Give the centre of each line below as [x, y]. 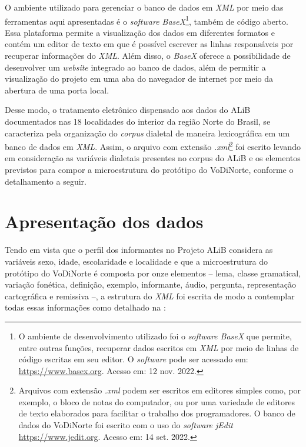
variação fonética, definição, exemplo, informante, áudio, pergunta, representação [150, 284]
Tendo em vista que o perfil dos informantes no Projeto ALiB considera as [139, 250]
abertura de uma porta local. [57, 90]
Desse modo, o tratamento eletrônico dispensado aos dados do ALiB [128, 110]
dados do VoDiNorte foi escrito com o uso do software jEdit [126, 425]
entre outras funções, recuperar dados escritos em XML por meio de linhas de [159, 347]
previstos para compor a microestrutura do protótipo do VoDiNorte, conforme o [149, 170]
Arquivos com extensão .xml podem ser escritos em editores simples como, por [160, 390]
